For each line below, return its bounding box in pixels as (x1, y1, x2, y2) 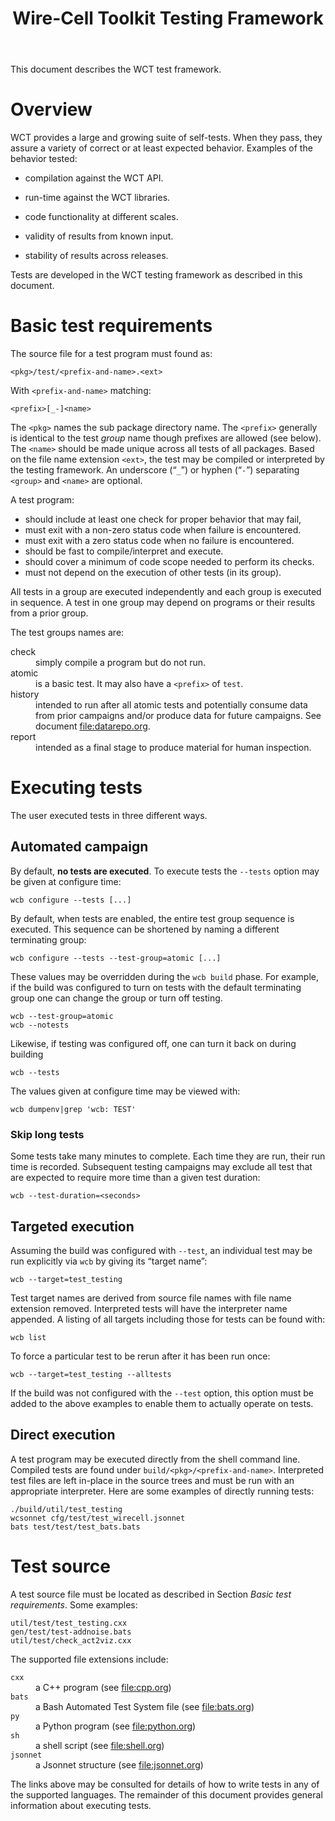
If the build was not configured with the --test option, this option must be (10, 1387, 314, 1399)
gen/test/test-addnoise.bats (10, 1627, 132, 1637)
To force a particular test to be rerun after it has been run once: (10, 1350, 271, 1362)
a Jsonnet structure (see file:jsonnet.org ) (35, 1758, 204, 1771)
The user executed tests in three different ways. (10, 810, 208, 821)
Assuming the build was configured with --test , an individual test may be (10, 1244, 313, 1256)
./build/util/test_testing (10, 1504, 123, 1514)
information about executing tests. (10, 1799, 152, 1811)
